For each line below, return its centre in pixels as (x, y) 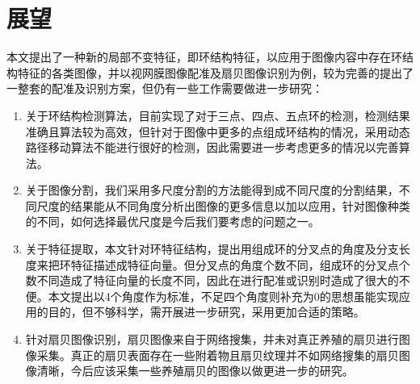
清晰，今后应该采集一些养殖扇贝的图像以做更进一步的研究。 (195, 371)
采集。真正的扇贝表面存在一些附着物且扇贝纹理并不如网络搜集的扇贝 (218, 355)
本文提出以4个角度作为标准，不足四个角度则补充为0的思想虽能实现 (223, 296)
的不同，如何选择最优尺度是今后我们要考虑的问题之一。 (172, 221)
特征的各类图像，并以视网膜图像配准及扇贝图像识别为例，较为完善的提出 (210, 72)
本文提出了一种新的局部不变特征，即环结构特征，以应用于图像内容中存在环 (204, 57)
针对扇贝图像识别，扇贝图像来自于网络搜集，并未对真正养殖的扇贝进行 (212, 339)
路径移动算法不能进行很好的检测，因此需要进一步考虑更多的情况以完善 (212, 147)
